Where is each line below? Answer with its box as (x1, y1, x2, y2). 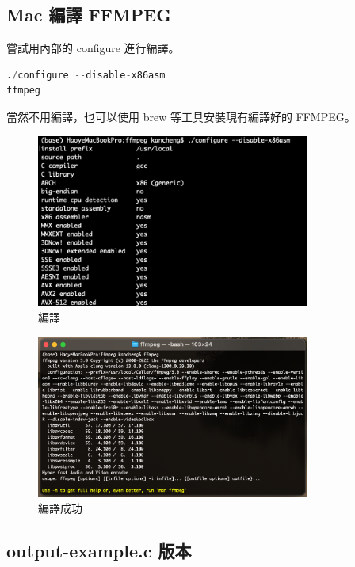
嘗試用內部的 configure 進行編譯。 (6, 40, 180, 56)
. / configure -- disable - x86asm (6, 69, 166, 81)
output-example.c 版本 (6, 538, 192, 563)
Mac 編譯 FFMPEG (6, 2, 172, 27)
